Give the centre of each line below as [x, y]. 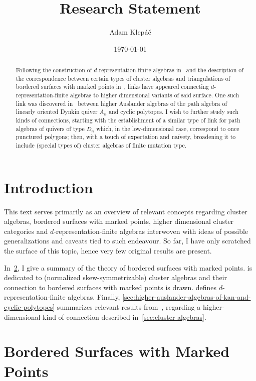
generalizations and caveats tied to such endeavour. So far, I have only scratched [127, 241]
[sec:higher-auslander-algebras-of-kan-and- [187, 297]
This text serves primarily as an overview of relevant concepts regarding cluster [126, 211]
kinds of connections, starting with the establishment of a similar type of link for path [128, 120]
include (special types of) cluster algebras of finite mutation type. [101, 145]
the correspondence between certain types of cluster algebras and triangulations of [123, 78]
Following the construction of [54, 70]
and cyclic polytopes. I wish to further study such [174, 112]
